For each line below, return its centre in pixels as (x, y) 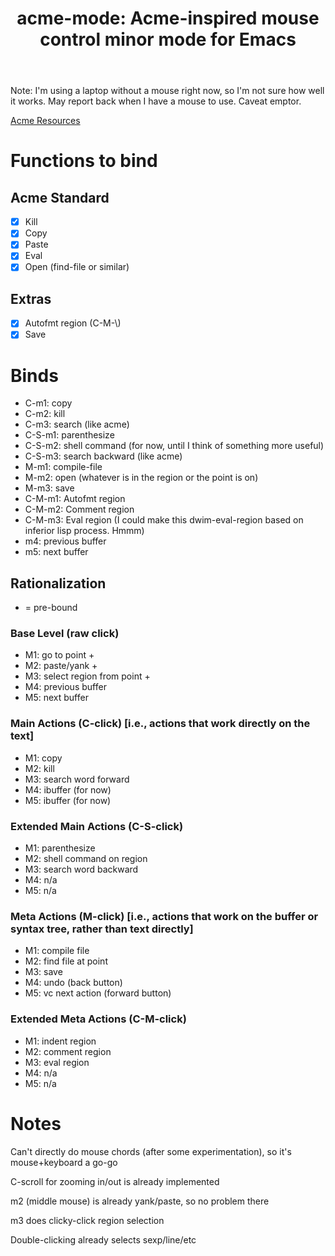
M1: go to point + (59, 655)
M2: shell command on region (86, 859)
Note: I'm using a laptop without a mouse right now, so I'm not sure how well (167, 91)
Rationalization (58, 583)
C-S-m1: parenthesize (69, 435)
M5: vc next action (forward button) (98, 993)
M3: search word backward (81, 869)
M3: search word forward (77, 779)
